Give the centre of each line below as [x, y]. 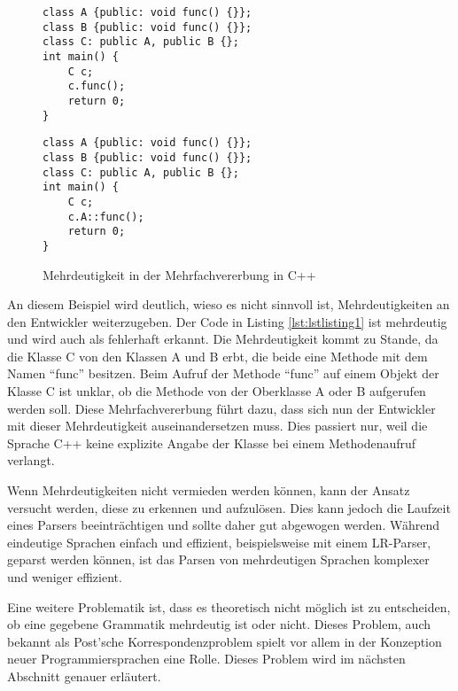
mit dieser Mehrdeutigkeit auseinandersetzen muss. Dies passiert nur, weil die [217, 426]
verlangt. [31, 460]
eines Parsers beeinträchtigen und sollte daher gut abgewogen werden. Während [224, 525]
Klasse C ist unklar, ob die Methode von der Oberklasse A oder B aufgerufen [217, 391]
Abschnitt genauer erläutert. [84, 675]
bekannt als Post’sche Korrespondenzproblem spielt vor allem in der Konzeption [225, 641]
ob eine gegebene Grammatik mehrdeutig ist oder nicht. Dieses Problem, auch [219, 624]
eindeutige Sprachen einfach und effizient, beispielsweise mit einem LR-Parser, [219, 542]
